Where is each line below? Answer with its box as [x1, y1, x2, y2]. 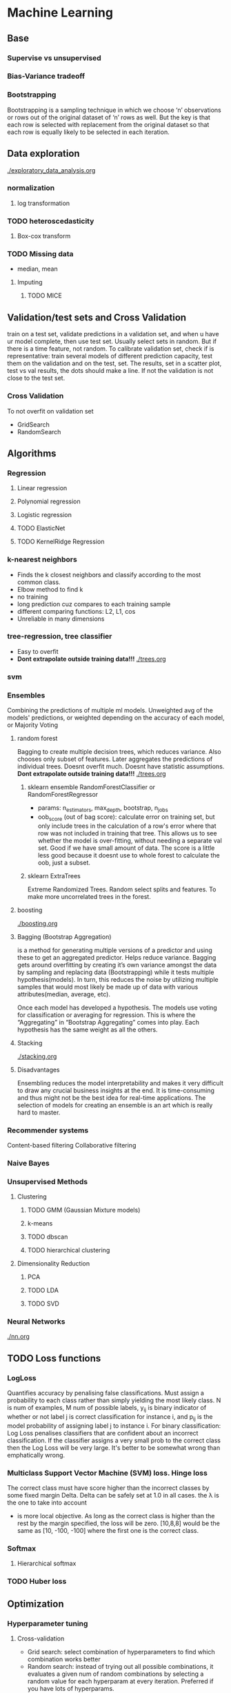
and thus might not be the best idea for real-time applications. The [17, 1093, 206, 1102]
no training [17, 592, 48, 601]
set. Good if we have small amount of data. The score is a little [37, 844, 215, 852]
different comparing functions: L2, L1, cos [17, 607, 136, 615]
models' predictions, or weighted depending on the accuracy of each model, [7, 713, 225, 722]
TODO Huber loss [7, 1576, 67, 1586]
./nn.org [7, 1333, 30, 1341]
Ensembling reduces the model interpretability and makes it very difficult [17, 1078, 224, 1087]
